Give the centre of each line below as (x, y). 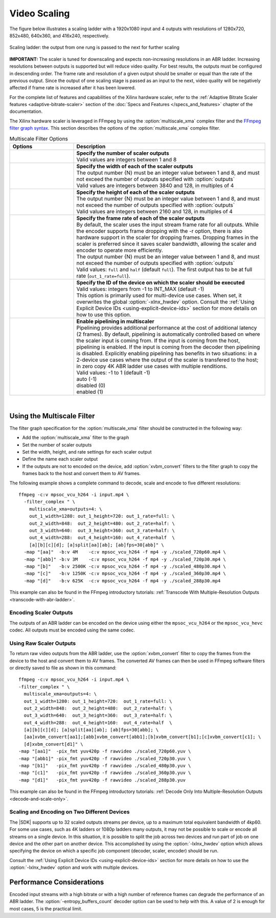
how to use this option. (104, 314)
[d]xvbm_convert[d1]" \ (54, 744)
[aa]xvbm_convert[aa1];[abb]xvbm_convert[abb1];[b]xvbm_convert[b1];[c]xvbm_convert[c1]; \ (142, 737)
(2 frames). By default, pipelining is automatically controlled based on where (168, 334)
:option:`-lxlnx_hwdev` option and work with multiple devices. (74, 868)
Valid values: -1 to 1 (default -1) (113, 373)
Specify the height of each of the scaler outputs (136, 192)
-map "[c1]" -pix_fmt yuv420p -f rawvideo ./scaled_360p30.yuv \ (105, 773)
